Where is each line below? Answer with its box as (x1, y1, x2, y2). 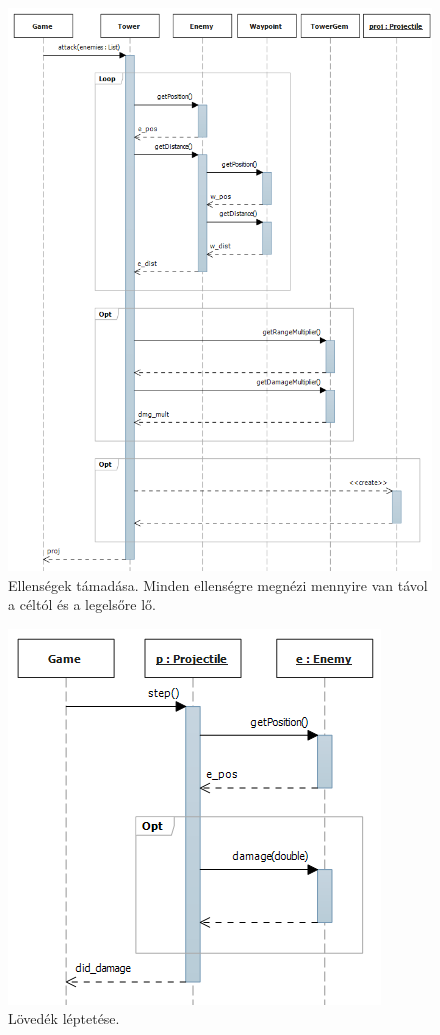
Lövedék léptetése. (8, 1008, 120, 1029)
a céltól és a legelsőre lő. (8, 594, 156, 615)
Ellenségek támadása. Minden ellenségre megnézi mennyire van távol (8, 574, 428, 595)
